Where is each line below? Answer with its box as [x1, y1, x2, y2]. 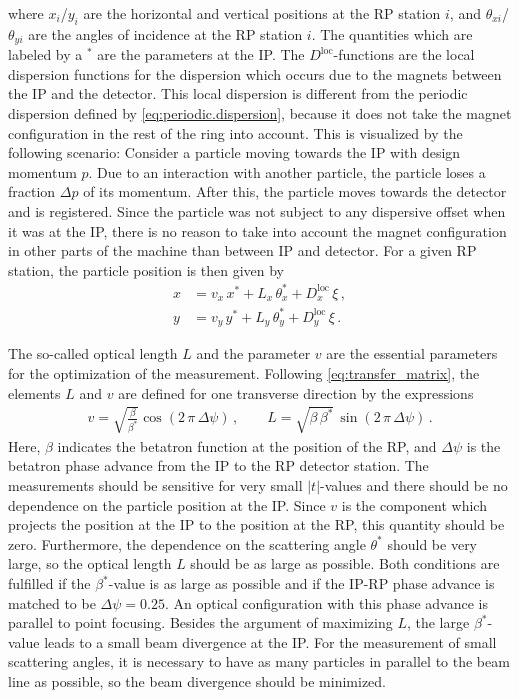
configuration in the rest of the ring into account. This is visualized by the [8, 122, 463, 143]
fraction [8, 181, 56, 202]
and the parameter [196, 343, 311, 364]
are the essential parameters [326, 343, 498, 364]
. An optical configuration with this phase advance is [164, 592, 488, 613]
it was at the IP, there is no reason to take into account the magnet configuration [8, 220, 507, 241]
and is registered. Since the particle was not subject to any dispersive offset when [8, 201, 506, 221]
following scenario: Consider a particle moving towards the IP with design [8, 142, 461, 163]
